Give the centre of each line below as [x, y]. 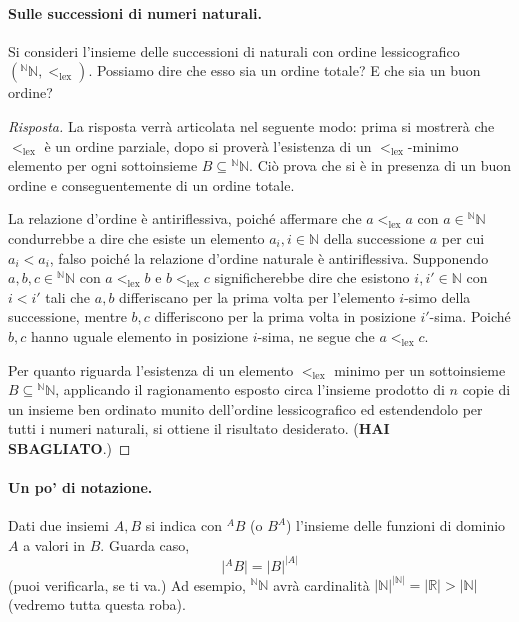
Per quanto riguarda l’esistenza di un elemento [151, 369]
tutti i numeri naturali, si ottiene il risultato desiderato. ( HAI [199, 428]
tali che [68, 296]
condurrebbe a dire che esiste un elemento [136, 237]
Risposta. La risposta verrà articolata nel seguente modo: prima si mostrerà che [251, 125]
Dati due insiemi [58, 525]
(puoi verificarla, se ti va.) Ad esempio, [127, 584]
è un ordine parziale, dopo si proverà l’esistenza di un [208, 145]
